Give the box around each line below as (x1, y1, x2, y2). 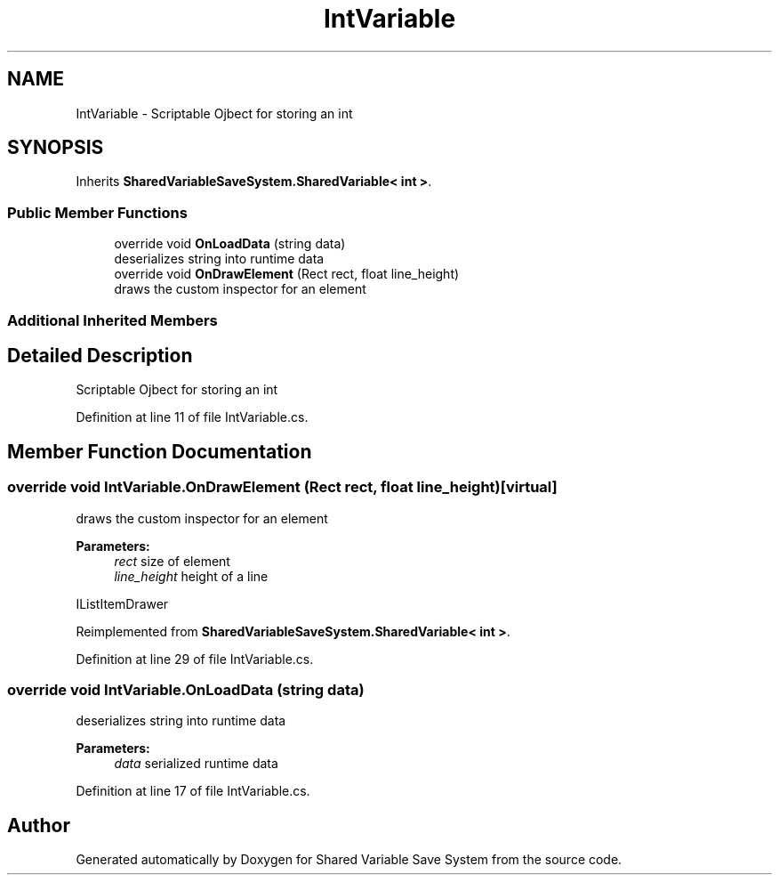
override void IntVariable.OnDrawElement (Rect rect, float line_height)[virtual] (7, 478, 558, 497)
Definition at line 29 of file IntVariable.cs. (76, 651, 314, 667)
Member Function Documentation (7, 440, 312, 463)
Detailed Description (7, 344, 193, 367)
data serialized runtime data (114, 756, 278, 772)
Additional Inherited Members (7, 311, 218, 329)
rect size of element (114, 553, 230, 569)
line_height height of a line (114, 568, 269, 584)
